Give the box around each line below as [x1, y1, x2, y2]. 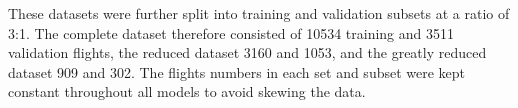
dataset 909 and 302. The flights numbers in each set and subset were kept [8, 61, 466, 82]
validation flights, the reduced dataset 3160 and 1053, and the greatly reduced [8, 42, 487, 63]
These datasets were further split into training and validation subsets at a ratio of [8, 3, 510, 23]
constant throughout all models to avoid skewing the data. [8, 81, 366, 102]
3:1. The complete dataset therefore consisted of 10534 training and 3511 [8, 22, 454, 43]
